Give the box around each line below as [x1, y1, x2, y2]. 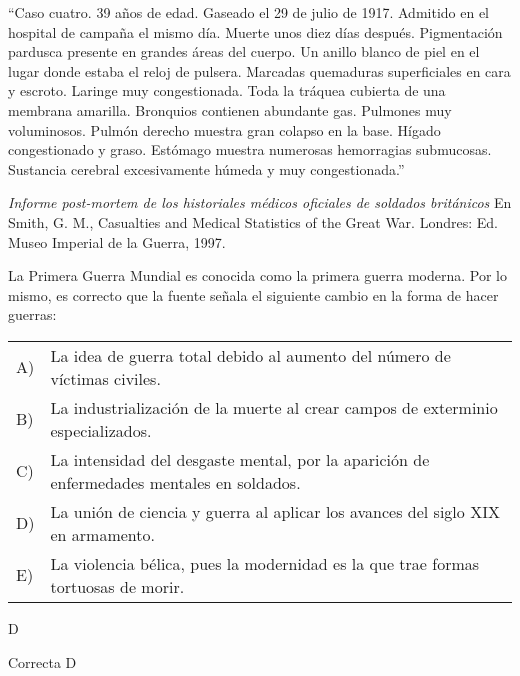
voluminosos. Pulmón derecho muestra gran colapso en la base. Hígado [8, 119, 441, 140]
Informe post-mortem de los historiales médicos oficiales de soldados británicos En [8, 192, 512, 213]
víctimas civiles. [50, 366, 161, 390]
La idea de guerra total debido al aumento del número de [50, 343, 451, 367]
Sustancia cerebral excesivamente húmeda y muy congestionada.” [8, 158, 405, 179]
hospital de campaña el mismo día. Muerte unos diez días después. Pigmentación [8, 21, 503, 42]
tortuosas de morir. [50, 574, 185, 598]
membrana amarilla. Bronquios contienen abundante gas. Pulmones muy [8, 99, 452, 120]
